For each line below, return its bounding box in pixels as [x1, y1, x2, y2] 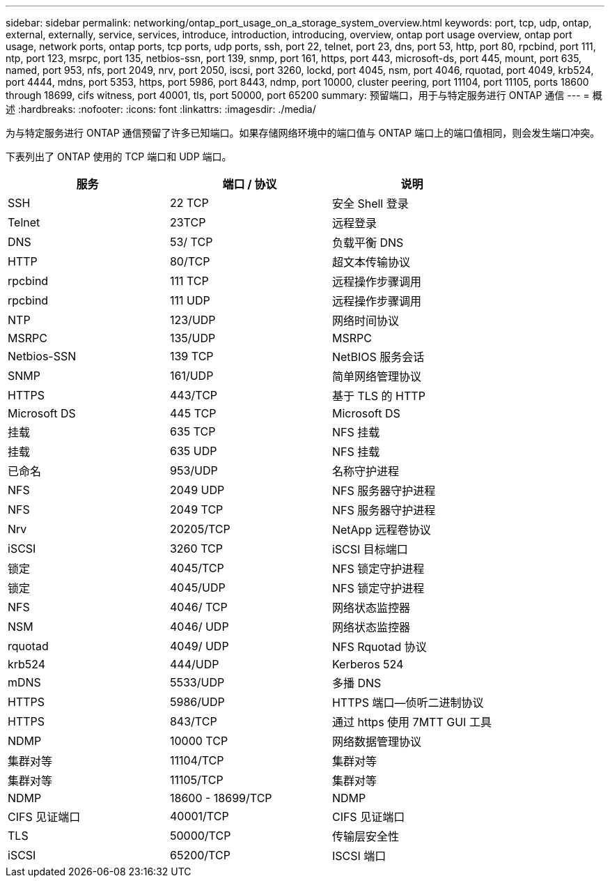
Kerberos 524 [331, 657, 404, 671]
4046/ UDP [169, 620, 229, 634]
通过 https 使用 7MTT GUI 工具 [331, 715, 492, 729]
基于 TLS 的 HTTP [331, 389, 425, 403]
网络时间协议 [331, 314, 399, 328]
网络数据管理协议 [331, 735, 421, 748]
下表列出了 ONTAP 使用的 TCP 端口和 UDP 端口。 [6, 151, 232, 162]
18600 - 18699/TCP [169, 791, 272, 805]
